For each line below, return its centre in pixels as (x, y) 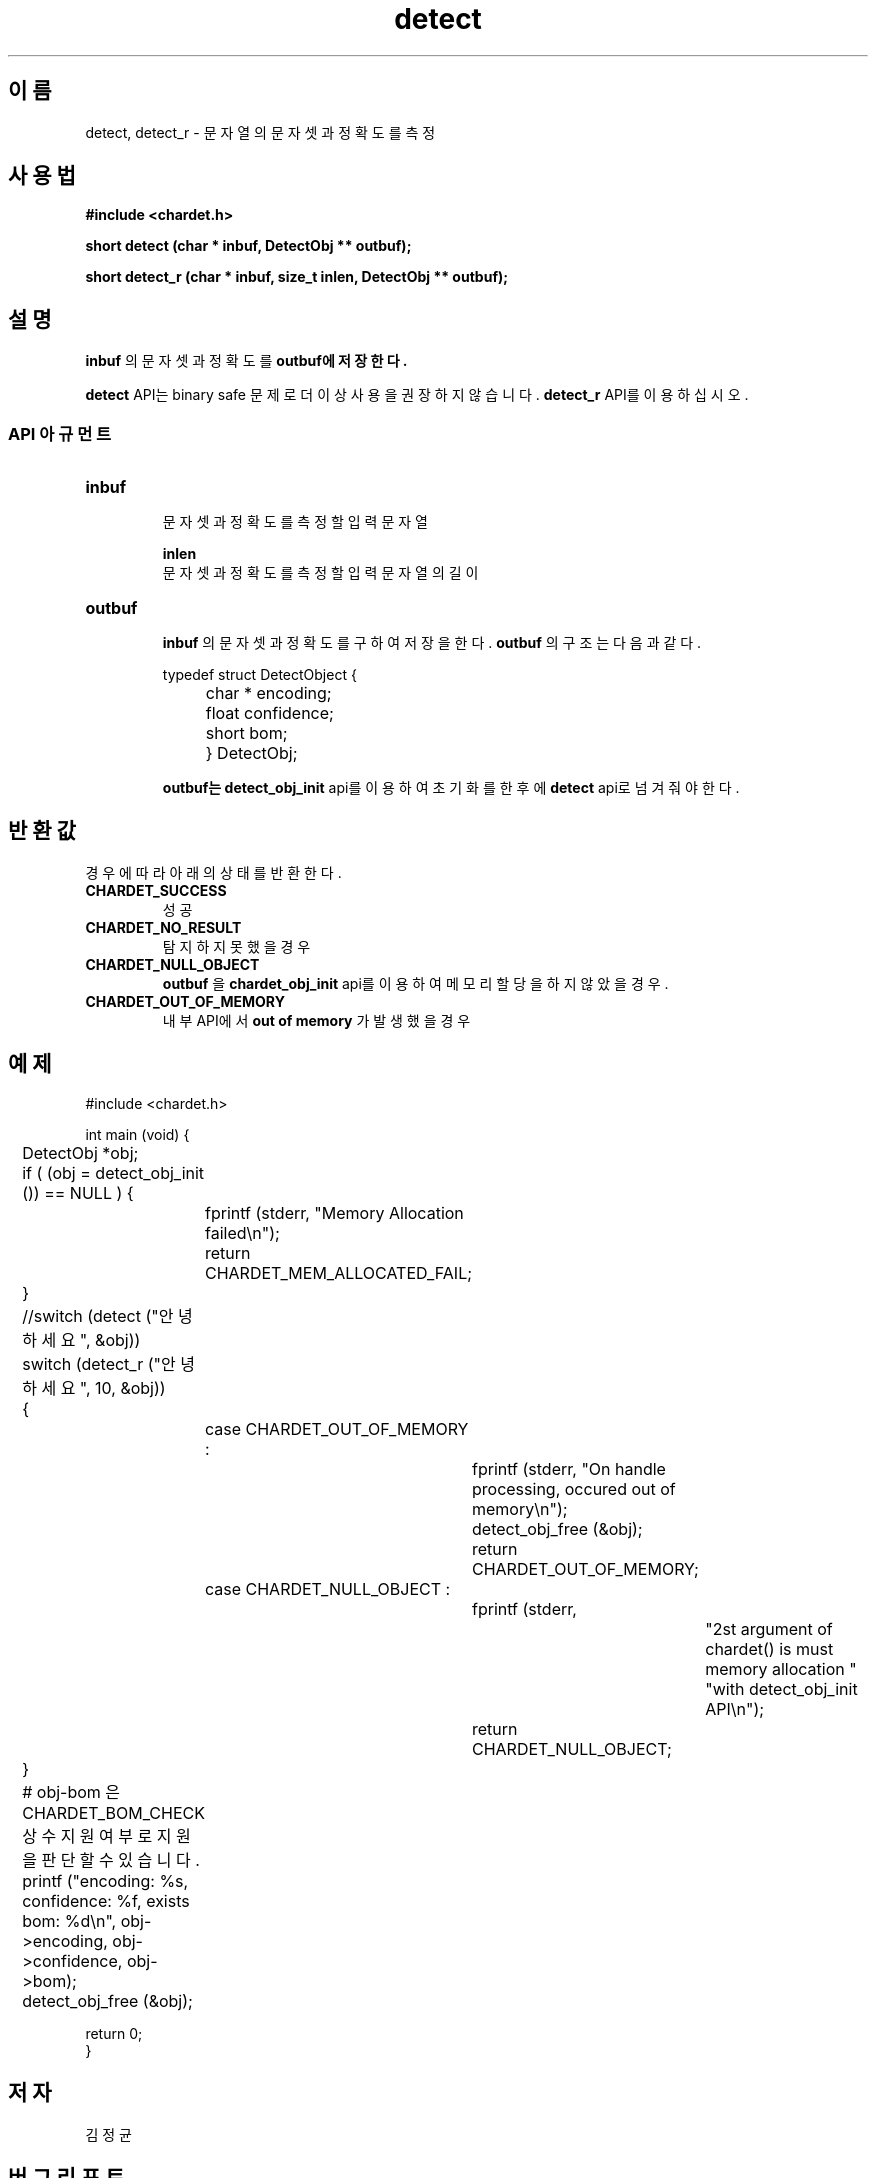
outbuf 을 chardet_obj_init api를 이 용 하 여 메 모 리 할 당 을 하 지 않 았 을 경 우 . (415, 983)
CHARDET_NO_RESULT (163, 927)
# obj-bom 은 (71, 1791)
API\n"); (735, 1708)
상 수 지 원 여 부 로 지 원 (106, 1835)
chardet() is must (769, 1648)
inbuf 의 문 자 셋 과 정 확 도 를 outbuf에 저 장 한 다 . (246, 361)
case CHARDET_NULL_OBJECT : (327, 1588)
